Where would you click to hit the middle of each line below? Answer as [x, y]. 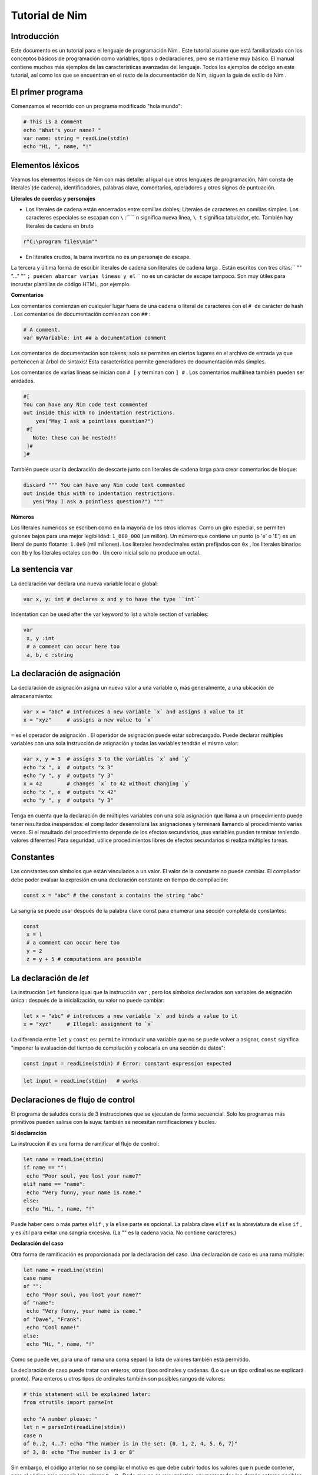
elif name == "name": [54, 1184]
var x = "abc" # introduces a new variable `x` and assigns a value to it [134, 712]
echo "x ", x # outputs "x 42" [70, 792]
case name [37, 1278]
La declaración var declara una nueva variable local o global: [85, 584]
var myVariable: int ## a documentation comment [95, 338]
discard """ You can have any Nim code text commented [104, 485]
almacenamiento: [32, 696]
